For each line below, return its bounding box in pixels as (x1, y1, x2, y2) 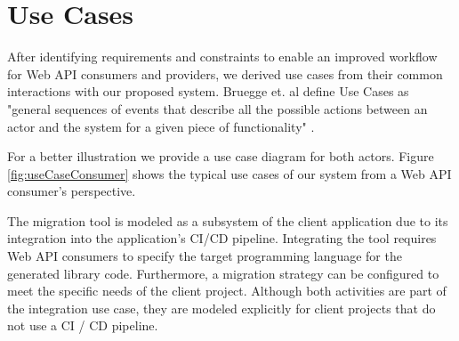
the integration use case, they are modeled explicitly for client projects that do (7, 298, 436, 317)
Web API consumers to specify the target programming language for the (7, 247, 402, 265)
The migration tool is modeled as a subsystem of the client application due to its (7, 211, 448, 230)
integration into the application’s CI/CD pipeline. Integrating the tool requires (7, 229, 437, 248)
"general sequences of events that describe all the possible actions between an (7, 99, 428, 118)
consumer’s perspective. (7, 182, 136, 200)
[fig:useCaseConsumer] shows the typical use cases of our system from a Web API (7, 164, 452, 183)
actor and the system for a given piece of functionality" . (7, 117, 315, 135)
